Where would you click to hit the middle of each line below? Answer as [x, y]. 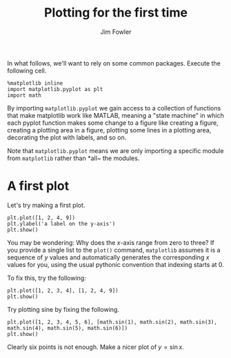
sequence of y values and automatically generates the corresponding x [108, 257]
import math [24, 95]
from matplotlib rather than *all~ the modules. [73, 158]
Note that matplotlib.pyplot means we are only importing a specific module [115, 150]
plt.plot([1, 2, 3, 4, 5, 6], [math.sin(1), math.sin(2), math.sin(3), [112, 322]
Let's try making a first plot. [46, 205]
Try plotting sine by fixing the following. [63, 309]
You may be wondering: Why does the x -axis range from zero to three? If [111, 242]
